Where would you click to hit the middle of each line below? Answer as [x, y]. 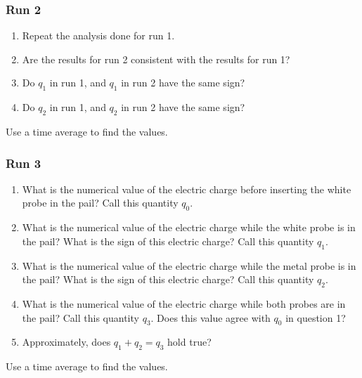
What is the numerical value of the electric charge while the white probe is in [189, 227]
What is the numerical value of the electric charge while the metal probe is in [189, 265]
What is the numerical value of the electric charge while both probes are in [184, 303]
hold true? [189, 342]
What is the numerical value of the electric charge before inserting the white [187, 189]
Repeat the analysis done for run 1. [98, 35]
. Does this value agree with [211, 317]
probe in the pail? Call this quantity [100, 203]
